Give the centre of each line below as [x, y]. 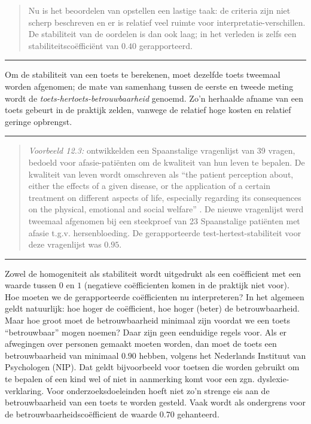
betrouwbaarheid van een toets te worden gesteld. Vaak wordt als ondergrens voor [155, 402]
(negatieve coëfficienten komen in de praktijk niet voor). [187, 285]
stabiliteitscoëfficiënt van [74, 45]
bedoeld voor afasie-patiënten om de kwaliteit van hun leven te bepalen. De [167, 162]
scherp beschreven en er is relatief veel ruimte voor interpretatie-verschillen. [167, 22]
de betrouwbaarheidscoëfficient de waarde [81, 414]
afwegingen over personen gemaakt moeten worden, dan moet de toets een [141, 344]
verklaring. [25, 390]
